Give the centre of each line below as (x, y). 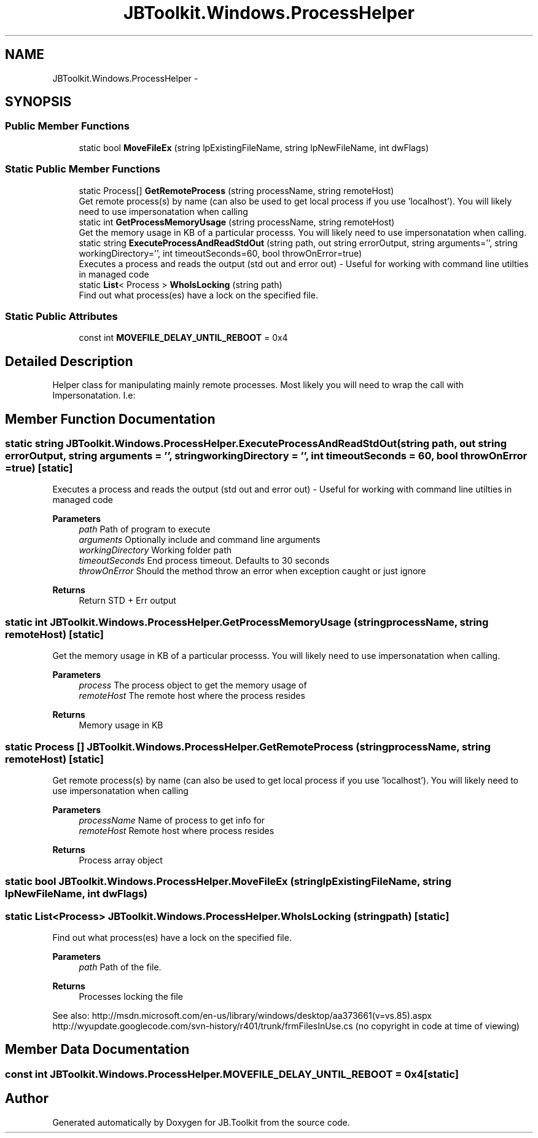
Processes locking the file (131, 996)
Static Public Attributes (61, 316)
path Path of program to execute (145, 529)
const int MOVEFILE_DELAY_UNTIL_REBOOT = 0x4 (183, 338)
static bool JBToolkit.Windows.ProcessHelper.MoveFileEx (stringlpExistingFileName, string (228, 882)
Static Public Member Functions (83, 169)
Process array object (121, 860)
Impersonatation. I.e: (94, 396)
